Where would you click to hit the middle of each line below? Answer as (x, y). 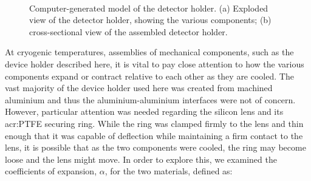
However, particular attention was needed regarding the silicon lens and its (144, 111)
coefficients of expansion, (51, 171)
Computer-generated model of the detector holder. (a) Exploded (149, 8)
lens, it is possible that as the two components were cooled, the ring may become (155, 147)
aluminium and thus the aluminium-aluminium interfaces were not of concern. (150, 99)
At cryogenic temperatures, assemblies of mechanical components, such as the (149, 52)
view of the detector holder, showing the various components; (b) (150, 20)
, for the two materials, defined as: (169, 171)
